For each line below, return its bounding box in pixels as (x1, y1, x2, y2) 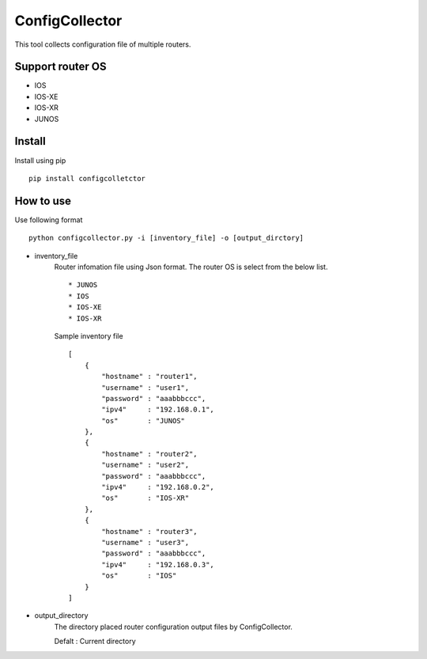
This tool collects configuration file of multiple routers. (14, 40, 191, 49)
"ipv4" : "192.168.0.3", (101, 560, 215, 569)
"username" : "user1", (101, 383, 190, 392)
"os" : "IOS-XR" (101, 494, 190, 502)
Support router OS (14, 60, 107, 74)
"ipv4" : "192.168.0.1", (101, 405, 215, 415)
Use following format (14, 214, 83, 225)
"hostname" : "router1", (101, 372, 198, 381)
